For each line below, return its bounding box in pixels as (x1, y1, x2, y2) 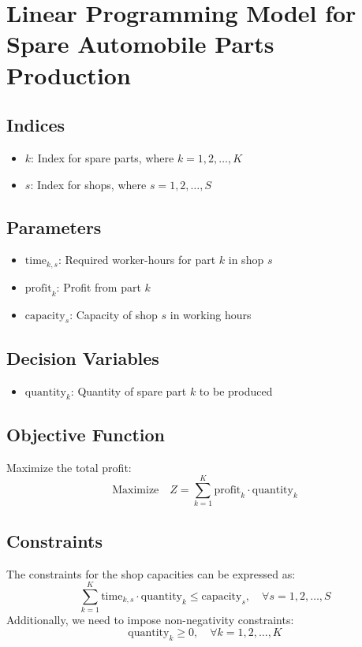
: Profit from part (56, 278, 141, 295)
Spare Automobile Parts (6, 28, 274, 60)
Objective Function (6, 422, 166, 446)
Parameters (6, 214, 102, 239)
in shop (228, 251, 264, 268)
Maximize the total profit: (6, 459, 132, 475)
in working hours (170, 306, 252, 322)
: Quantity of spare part (70, 382, 187, 399)
